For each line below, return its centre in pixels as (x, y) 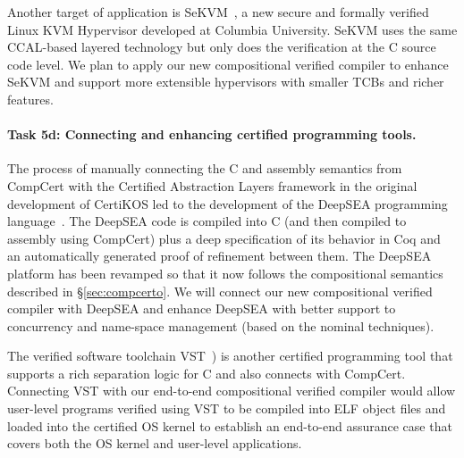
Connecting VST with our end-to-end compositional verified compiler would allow (232, 391)
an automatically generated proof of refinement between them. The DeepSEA (219, 256)
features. (30, 99)
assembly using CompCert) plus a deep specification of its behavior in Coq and (224, 238)
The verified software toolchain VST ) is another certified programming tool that (230, 356)
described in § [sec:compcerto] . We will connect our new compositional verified (220, 291)
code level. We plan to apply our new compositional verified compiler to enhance (228, 64)
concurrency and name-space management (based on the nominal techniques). (221, 325)
